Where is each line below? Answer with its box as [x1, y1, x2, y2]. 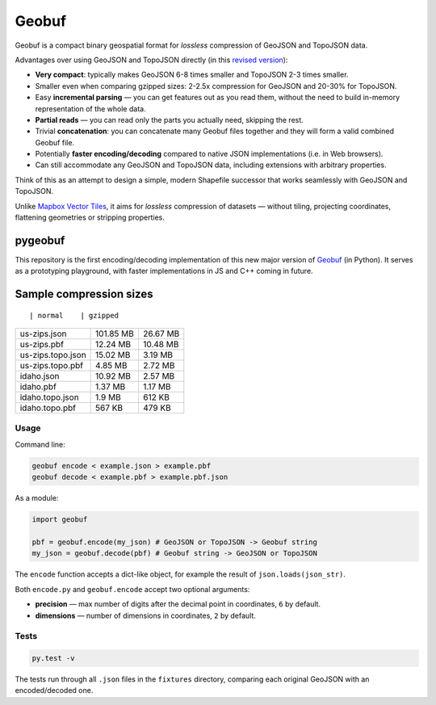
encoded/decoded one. [15, 686, 94, 695]
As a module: [15, 493, 59, 503]
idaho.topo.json [19, 392, 80, 403]
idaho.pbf [19, 381, 57, 392]
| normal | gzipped [29, 311, 119, 320]
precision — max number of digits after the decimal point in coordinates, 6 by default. [35, 599, 321, 609]
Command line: [15, 439, 66, 449]
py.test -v [31, 654, 75, 663]
